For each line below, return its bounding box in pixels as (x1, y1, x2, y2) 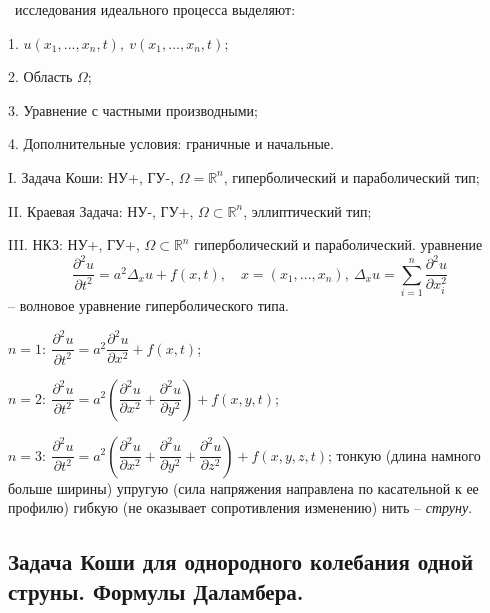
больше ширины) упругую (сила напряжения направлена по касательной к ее (8, 477, 479, 498)
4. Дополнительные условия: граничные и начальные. (8, 133, 334, 154)
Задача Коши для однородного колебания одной (8, 546, 474, 577)
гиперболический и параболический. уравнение (194, 234, 483, 255)
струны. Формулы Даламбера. (8, 575, 304, 606)
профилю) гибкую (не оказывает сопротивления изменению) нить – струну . (8, 497, 473, 518)
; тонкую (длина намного (328, 444, 481, 465)
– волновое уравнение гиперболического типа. (8, 295, 289, 316)
